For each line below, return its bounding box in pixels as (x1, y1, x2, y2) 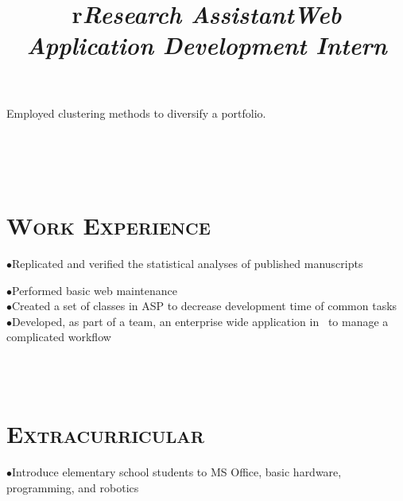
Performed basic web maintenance (12, 282, 177, 298)
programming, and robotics (6, 479, 139, 495)
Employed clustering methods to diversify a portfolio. (6, 104, 266, 121)
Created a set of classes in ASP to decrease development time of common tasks (12, 297, 397, 314)
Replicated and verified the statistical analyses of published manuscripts (12, 255, 363, 272)
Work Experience (6, 209, 211, 242)
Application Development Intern (26, 29, 387, 62)
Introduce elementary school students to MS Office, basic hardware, (12, 464, 342, 480)
